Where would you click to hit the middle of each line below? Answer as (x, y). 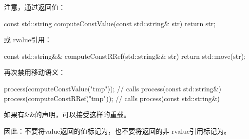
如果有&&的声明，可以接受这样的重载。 (67, 114)
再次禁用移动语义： (35, 72)
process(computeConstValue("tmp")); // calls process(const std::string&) (113, 88)
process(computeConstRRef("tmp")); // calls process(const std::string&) (112, 98)
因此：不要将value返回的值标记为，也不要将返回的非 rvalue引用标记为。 (117, 130)
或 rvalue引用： (28, 40)
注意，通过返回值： (35, 7)
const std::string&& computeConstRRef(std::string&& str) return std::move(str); (125, 56)
